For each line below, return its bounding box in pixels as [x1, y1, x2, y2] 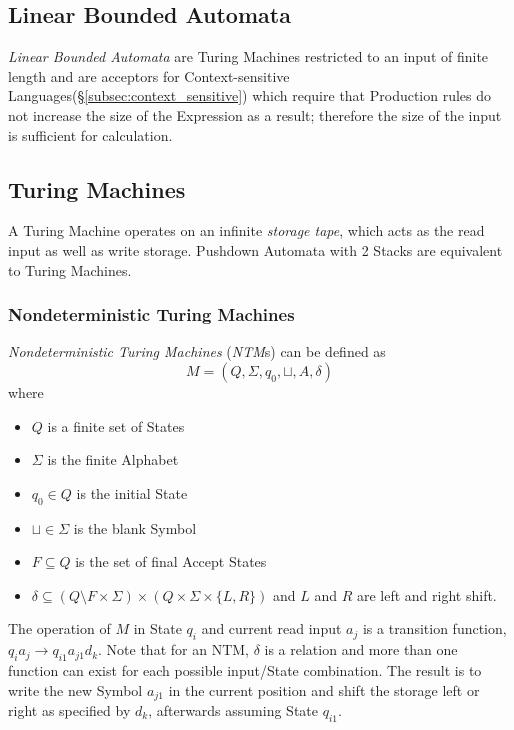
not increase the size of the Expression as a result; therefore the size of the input [8, 104, 502, 125]
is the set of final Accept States [75, 551, 267, 572]
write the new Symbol [8, 679, 143, 700]
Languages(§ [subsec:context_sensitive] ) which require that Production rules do [8, 85, 492, 106]
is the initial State [76, 482, 188, 503]
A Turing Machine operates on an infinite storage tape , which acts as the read [8, 220, 485, 241]
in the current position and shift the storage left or [168, 679, 480, 700]
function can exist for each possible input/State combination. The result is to [8, 659, 482, 680]
